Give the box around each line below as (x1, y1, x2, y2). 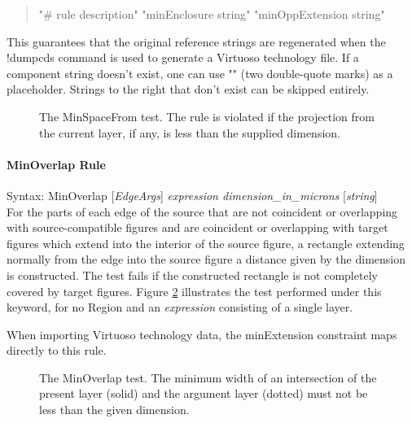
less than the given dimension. (39, 401, 190, 418)
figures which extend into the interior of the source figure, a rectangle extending (7, 234, 405, 251)
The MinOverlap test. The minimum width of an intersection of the (39, 368, 377, 386)
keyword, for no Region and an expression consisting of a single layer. (7, 299, 353, 316)
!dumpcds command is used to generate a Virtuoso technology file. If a (7, 49, 359, 66)
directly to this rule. (7, 342, 107, 359)
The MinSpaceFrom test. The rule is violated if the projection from (39, 107, 375, 124)
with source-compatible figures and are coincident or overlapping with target (7, 219, 388, 236)
